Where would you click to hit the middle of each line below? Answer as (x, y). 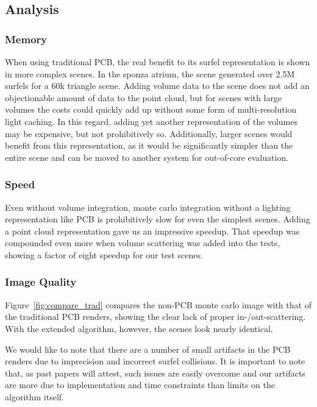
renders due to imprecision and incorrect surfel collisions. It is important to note (155, 361)
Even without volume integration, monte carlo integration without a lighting (148, 207)
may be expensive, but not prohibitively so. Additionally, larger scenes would (149, 133)
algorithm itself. (34, 396)
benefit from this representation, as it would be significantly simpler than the (149, 145)
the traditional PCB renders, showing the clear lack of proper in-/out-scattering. (155, 317)
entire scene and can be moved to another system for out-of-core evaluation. (147, 157)
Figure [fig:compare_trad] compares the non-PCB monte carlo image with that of (158, 304)
